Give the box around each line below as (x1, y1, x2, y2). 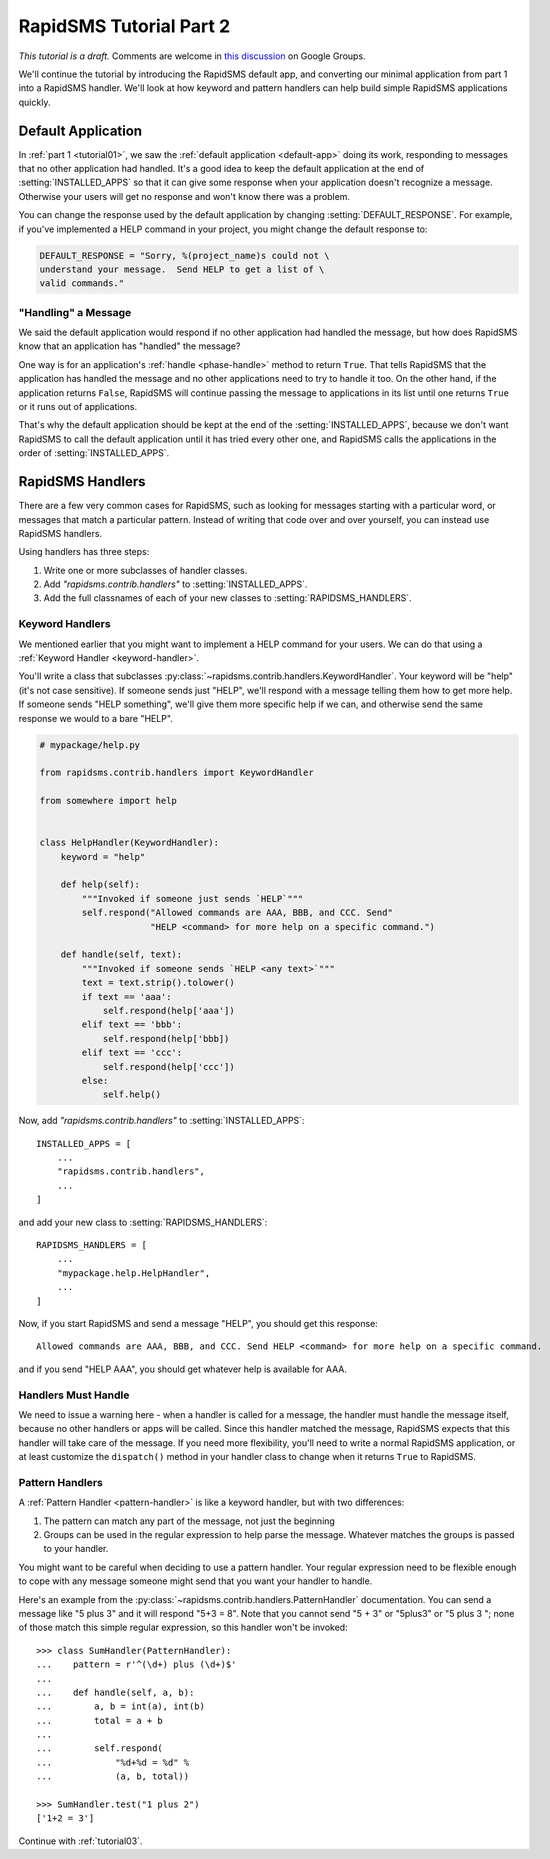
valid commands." (39, 278, 125, 289)
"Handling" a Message (18, 305, 132, 319)
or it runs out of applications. (18, 401, 138, 413)
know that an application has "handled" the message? (18, 340, 241, 352)
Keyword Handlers (18, 617, 111, 631)
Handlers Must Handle (18, 1388, 130, 1402)
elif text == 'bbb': (81, 1019, 183, 1030)
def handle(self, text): (60, 949, 183, 960)
